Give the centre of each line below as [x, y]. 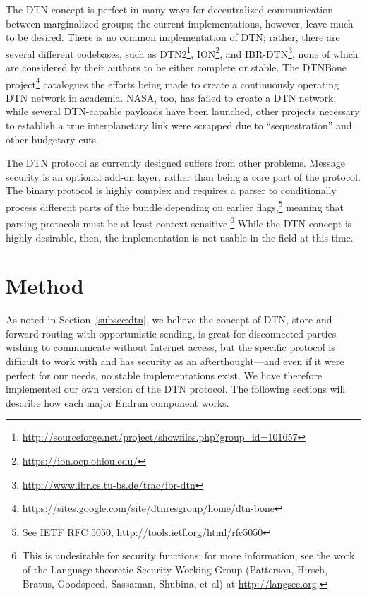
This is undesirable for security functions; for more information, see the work [188, 555]
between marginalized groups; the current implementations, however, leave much [180, 23]
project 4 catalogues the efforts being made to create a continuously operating [173, 83]
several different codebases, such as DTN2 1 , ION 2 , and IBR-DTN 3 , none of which [182, 52]
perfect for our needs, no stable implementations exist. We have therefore [164, 375]
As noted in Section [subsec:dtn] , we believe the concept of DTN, [147, 320]
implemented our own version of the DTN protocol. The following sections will [176, 389]
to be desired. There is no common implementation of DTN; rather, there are [173, 37]
